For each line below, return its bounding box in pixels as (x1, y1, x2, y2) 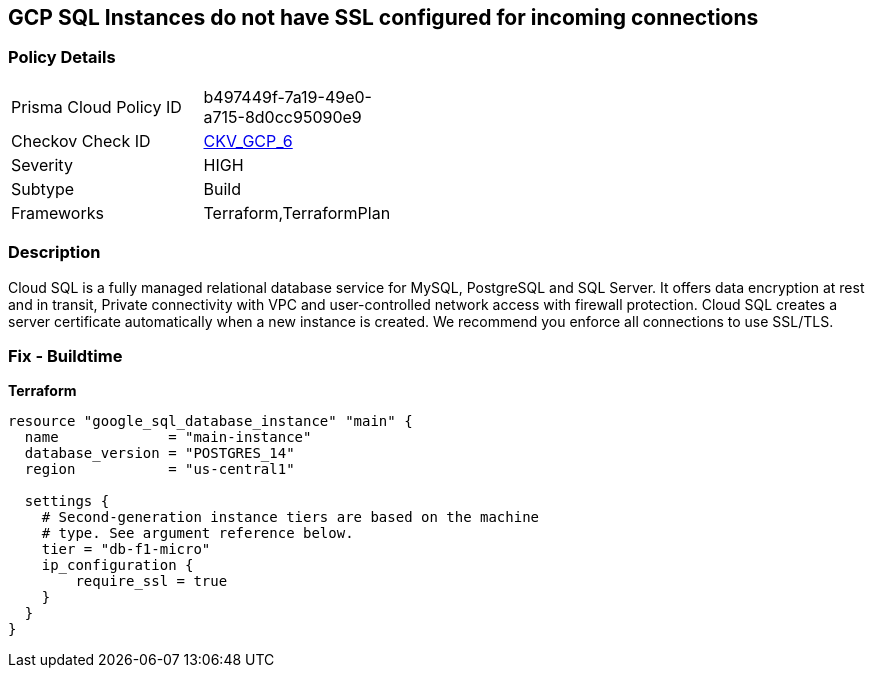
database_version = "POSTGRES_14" (24, 445, 295, 462)
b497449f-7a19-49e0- (203, 86, 372, 107)
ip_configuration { (41, 557, 194, 574)
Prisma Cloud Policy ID (11, 96, 182, 117)
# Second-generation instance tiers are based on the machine (41, 509, 540, 526)
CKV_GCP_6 (203, 130, 293, 151)
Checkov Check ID (11, 130, 151, 151)
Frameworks (11, 202, 104, 223)
